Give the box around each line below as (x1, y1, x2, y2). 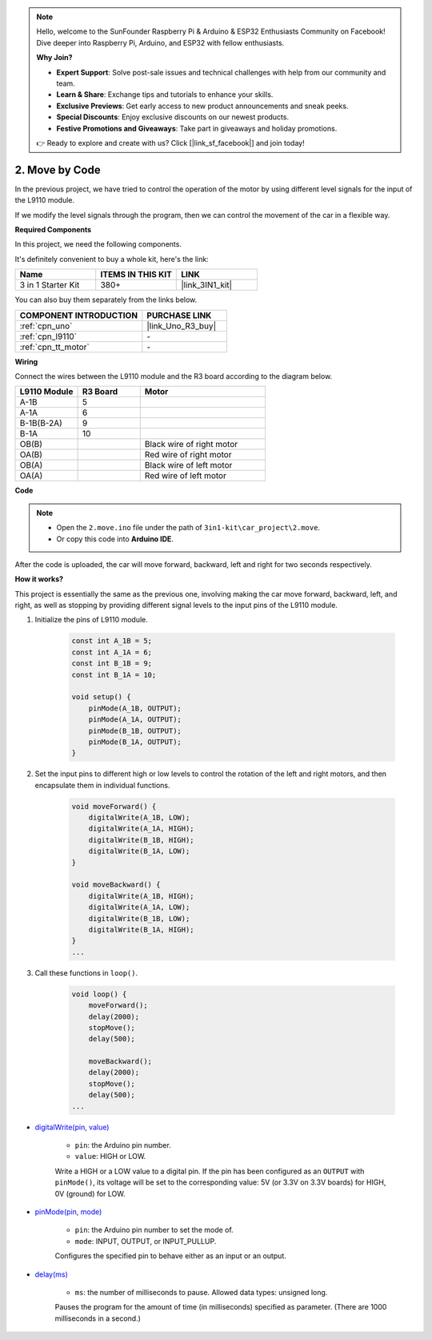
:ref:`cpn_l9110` (19, 331, 78, 342)
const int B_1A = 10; (71, 670, 157, 679)
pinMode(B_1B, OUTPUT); (88, 726, 182, 735)
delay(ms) (34, 1270, 68, 1279)
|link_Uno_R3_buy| (146, 320, 216, 332)
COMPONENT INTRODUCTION (19, 309, 138, 320)
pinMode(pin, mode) (34, 1206, 102, 1217)
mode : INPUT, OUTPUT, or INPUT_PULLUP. (74, 1236, 217, 1245)
